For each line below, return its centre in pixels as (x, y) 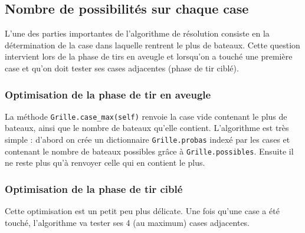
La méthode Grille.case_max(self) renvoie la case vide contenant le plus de (146, 116)
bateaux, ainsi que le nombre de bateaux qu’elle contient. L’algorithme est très (147, 128)
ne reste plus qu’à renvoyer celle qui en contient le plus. (105, 163)
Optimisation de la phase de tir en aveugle (108, 94)
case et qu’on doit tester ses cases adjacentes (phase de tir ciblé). (122, 68)
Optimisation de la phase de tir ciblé (94, 188)
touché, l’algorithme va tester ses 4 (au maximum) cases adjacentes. (127, 222)
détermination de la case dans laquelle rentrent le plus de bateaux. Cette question (152, 45)
